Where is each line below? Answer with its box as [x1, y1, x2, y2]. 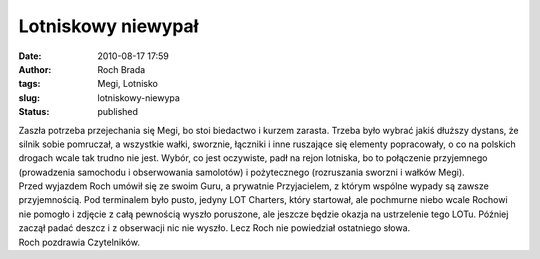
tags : [18, 78, 41, 90]
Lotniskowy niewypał [18, 15, 199, 37]
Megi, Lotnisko [97, 78, 159, 90]
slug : [18, 91, 40, 104]
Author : [18, 63, 52, 75]
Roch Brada [97, 63, 146, 75]
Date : [18, 50, 42, 62]
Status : [18, 106, 50, 118]
